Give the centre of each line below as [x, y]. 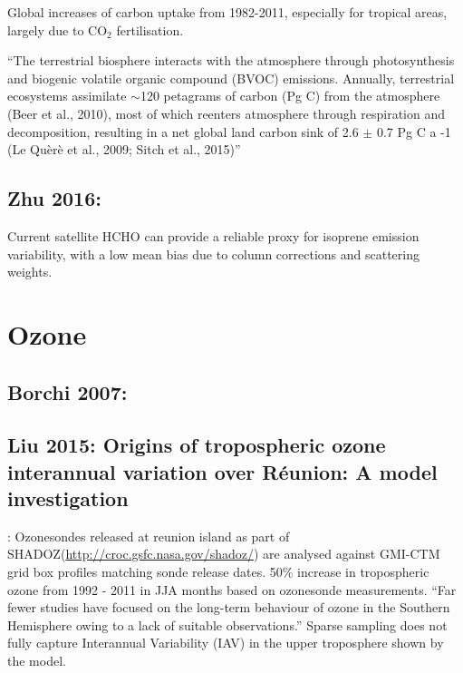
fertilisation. [150, 29]
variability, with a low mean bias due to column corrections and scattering [213, 254]
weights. [30, 272]
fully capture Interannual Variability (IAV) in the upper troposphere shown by [226, 643]
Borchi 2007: [68, 391]
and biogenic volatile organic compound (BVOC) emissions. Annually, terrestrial [231, 78]
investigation [68, 498]
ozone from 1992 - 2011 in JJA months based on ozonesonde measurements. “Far [232, 589]
